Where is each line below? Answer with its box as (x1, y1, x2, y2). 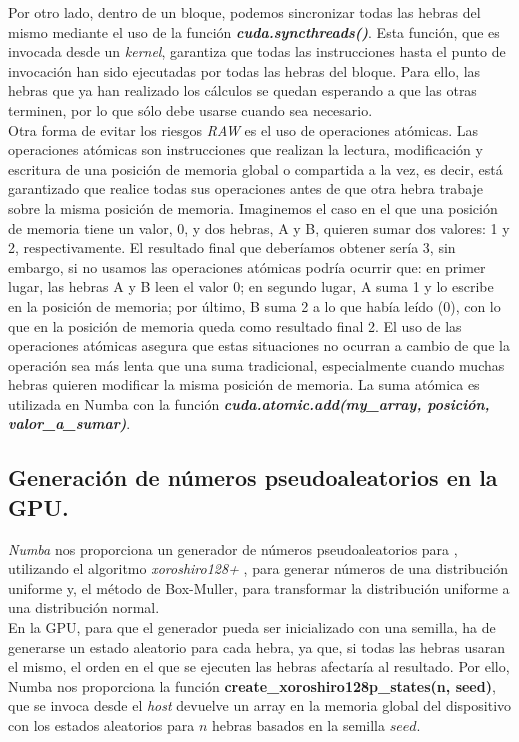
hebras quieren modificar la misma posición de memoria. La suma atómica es (8, 374, 480, 395)
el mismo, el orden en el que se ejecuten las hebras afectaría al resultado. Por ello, (8, 656, 510, 677)
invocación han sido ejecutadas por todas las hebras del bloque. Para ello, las (8, 60, 481, 81)
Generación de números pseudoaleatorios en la (8, 462, 498, 493)
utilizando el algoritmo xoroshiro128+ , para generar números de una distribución (8, 558, 509, 579)
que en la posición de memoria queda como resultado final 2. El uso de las (8, 315, 462, 336)
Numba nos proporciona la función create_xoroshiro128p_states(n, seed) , (8, 675, 496, 696)
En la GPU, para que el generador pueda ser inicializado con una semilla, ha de (8, 617, 496, 638)
